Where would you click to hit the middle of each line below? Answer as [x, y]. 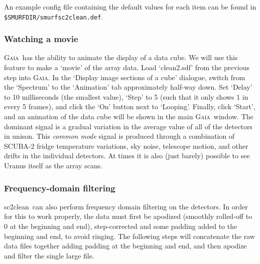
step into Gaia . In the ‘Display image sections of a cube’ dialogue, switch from [125, 77]
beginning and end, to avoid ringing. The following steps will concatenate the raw [129, 236]
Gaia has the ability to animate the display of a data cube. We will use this [121, 57]
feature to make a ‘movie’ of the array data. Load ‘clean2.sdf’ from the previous [127, 67]
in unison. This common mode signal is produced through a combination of [119, 136]
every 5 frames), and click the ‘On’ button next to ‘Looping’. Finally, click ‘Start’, [130, 106]
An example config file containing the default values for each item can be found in [130, 7]
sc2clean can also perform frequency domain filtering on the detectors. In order [126, 206]
